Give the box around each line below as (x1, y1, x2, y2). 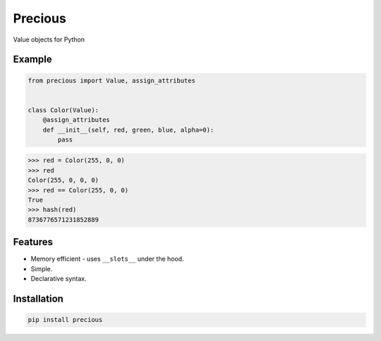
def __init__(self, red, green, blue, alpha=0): (42, 125, 214, 134)
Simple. (30, 264, 53, 273)
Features (13, 236, 53, 248)
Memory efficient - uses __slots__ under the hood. (30, 254, 184, 263)
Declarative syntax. (30, 275, 87, 283)
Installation (13, 292, 64, 304)
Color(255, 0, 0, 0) (28, 176, 99, 185)
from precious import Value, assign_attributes (28, 76, 195, 85)
